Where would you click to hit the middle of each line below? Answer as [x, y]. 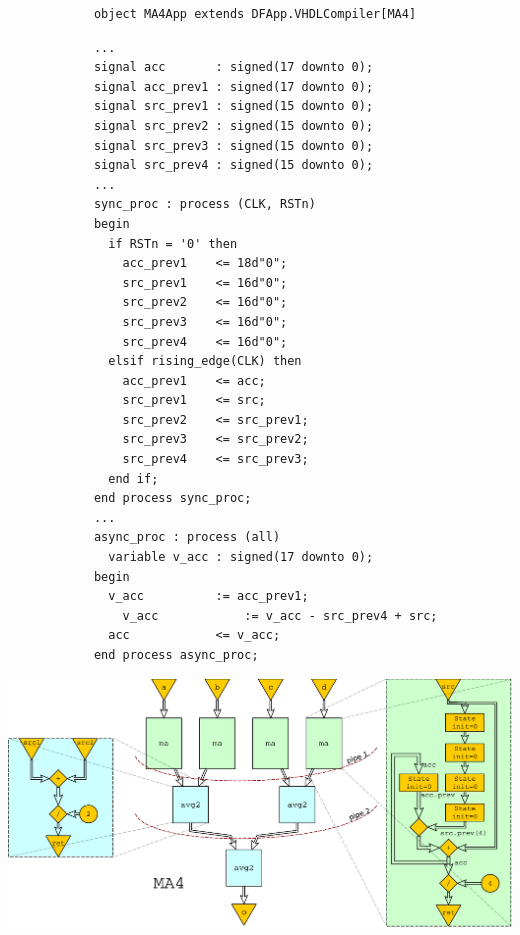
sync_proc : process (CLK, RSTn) [204, 204]
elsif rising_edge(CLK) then [205, 361]
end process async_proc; [176, 655]
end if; [133, 478]
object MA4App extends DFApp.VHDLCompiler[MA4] [255, 14]
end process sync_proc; [172, 498]
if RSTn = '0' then [173, 243]
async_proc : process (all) [187, 537]
